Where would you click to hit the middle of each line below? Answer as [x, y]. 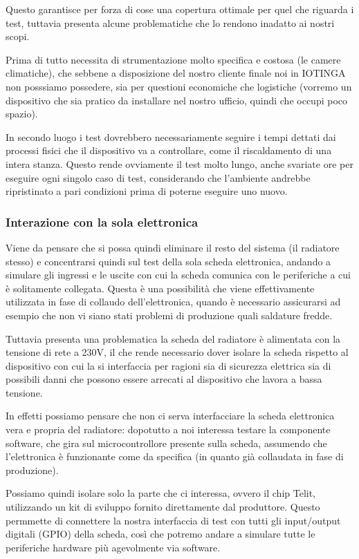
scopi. [18, 36]
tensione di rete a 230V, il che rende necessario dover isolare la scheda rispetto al [177, 352]
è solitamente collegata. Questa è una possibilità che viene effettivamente [160, 288]
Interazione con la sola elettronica [102, 221]
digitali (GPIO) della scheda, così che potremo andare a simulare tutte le [160, 534]
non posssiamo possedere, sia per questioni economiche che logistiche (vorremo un [179, 86]
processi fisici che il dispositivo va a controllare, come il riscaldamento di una [169, 150]
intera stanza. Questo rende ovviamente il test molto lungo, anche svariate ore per [179, 163]
